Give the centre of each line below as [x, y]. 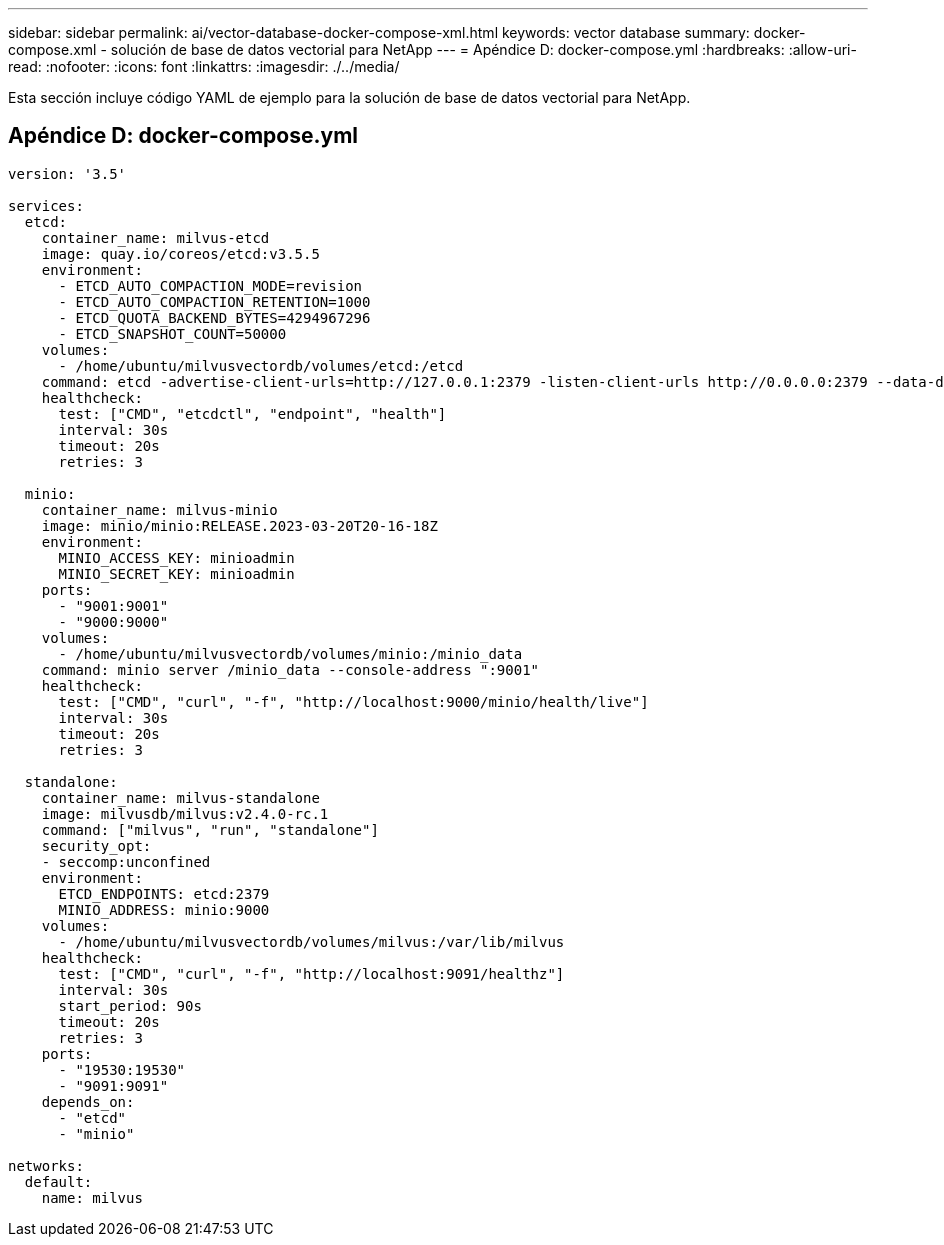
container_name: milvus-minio [159, 509]
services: [46, 205]
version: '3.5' [67, 173]
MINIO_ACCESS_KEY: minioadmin [176, 557]
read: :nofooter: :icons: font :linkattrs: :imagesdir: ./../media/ [204, 66]
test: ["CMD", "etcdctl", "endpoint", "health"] [252, 413]
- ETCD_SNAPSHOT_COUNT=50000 [172, 333]
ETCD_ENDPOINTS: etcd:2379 [164, 893]
